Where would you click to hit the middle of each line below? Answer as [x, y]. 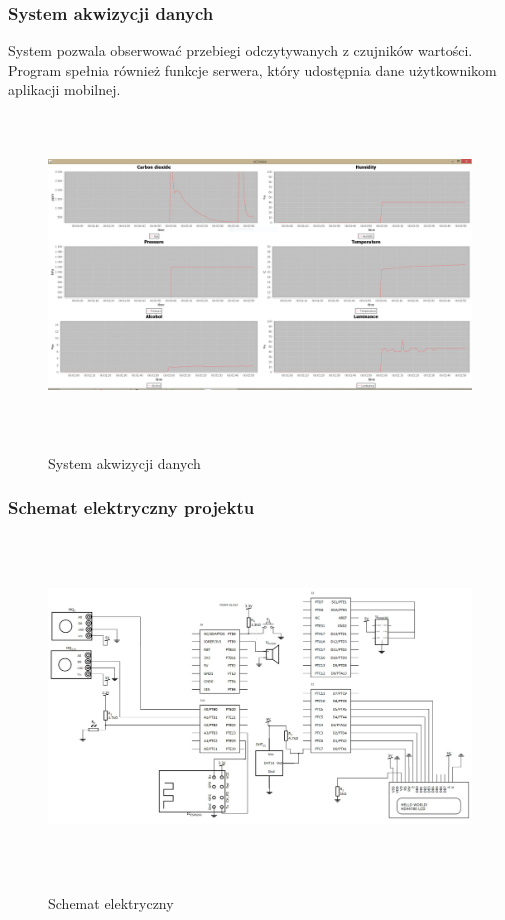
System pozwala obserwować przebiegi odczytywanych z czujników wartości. [240, 50]
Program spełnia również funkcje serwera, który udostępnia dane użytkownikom [252, 69]
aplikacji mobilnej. [64, 89]
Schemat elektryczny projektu [131, 507]
